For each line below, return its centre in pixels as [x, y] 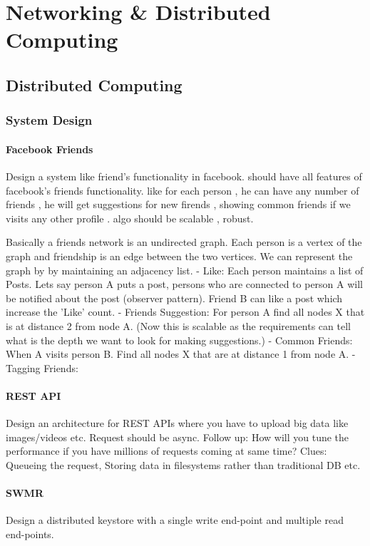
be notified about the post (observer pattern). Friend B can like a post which [174, 298]
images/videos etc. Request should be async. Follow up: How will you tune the [178, 437]
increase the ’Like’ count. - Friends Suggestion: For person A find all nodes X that [185, 312]
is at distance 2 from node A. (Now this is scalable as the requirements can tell [178, 325]
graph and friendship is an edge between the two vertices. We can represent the [179, 256]
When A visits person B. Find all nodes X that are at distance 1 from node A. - [181, 354]
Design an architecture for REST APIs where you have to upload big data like [177, 423]
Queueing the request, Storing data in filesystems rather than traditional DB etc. [183, 464]
